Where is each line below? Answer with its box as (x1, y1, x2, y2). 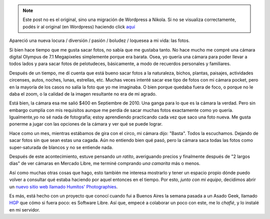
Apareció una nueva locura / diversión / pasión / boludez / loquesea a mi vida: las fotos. (9, 37, 190, 43)
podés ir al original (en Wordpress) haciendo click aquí (22, 23, 135, 29)
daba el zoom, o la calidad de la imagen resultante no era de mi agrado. (9, 90, 157, 97)
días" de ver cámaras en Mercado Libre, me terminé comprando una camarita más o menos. (9, 160, 200, 166)
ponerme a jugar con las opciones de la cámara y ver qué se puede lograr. (9, 121, 162, 127)
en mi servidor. (9, 206, 40, 212)
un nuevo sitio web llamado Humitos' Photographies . (9, 183, 118, 189)
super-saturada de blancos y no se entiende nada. (9, 144, 113, 150)
